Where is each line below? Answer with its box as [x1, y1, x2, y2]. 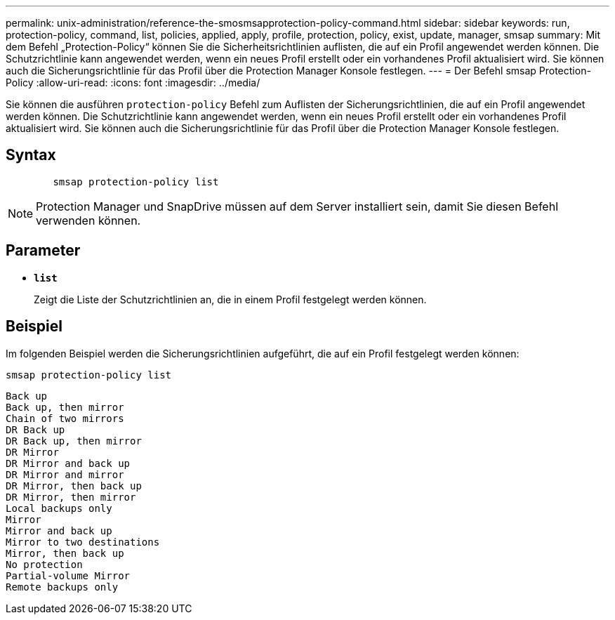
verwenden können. [36, 213, 141, 227]
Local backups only [6, 502, 112, 514]
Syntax [6, 146, 56, 164]
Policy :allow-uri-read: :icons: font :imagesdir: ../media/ [6, 77, 260, 88]
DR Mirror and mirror [6, 468, 124, 480]
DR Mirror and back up [6, 457, 131, 469]
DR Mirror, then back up [6, 480, 142, 492]
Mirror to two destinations [6, 536, 160, 548]
